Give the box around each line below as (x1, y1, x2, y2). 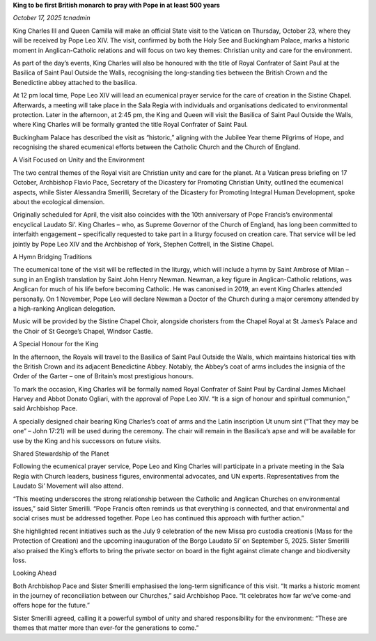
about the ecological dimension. (13, 198, 105, 206)
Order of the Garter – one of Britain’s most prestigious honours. (13, 372, 194, 380)
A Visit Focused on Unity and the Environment (13, 155, 146, 164)
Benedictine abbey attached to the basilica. (13, 78, 137, 86)
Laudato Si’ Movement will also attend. (13, 481, 124, 491)
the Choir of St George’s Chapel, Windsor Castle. (13, 327, 153, 335)
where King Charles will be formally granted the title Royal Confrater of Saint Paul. (13, 121, 249, 129)
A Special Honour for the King (13, 340, 99, 348)
